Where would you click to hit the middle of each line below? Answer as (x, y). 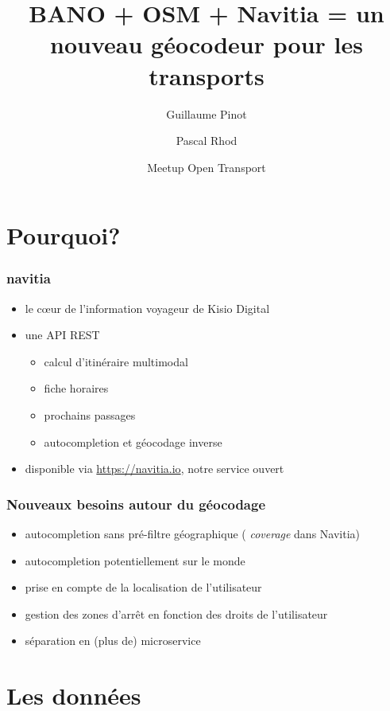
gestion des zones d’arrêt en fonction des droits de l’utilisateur (176, 613)
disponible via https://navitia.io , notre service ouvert (154, 469)
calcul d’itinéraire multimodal (116, 361)
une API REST (62, 335)
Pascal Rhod (207, 141)
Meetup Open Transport (207, 167)
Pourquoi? (64, 235)
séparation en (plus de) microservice (113, 641)
